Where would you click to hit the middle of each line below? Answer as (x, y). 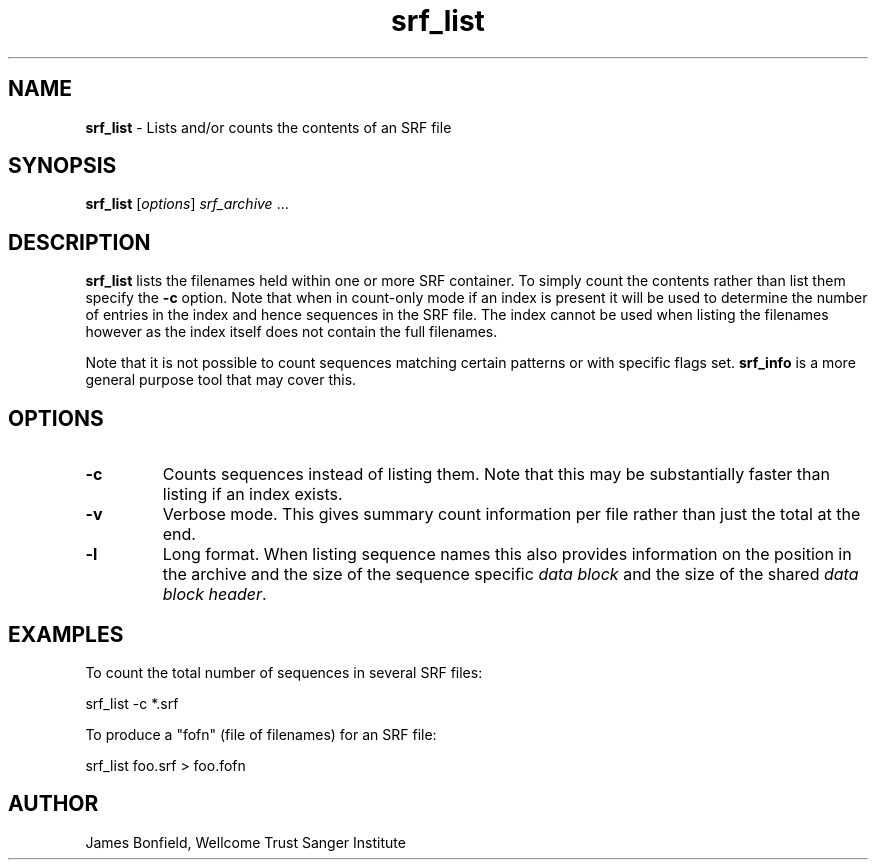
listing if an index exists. (252, 494)
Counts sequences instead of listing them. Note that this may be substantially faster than (496, 474)
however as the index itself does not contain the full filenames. (291, 332)
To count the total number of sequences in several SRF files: (284, 672)
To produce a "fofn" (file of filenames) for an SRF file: (261, 734)
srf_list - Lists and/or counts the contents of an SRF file (268, 127)
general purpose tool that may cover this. (221, 380)
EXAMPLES (66, 634)
